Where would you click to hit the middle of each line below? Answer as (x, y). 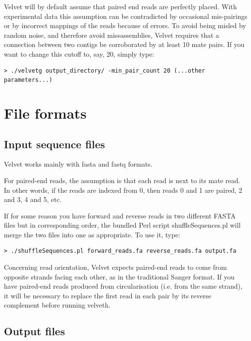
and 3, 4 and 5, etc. (33, 199)
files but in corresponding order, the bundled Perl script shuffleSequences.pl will (122, 225)
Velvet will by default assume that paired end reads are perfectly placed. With (120, 6)
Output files (34, 331)
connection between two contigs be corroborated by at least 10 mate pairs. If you (124, 44)
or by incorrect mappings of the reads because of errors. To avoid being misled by (125, 25)
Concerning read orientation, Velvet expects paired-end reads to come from (116, 267)
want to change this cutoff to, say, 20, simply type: (79, 54)
